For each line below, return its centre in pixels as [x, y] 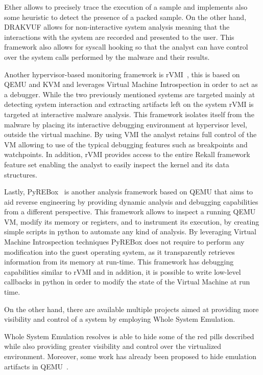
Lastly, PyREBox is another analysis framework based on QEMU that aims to [129, 192]
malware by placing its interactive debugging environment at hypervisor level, [126, 124]
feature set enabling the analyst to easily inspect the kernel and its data [117, 164]
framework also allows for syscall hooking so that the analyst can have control [126, 47]
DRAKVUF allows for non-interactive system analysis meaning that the [117, 27]
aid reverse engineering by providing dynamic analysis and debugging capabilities [131, 201]
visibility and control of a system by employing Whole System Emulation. [120, 319]
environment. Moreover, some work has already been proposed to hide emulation [130, 356]
